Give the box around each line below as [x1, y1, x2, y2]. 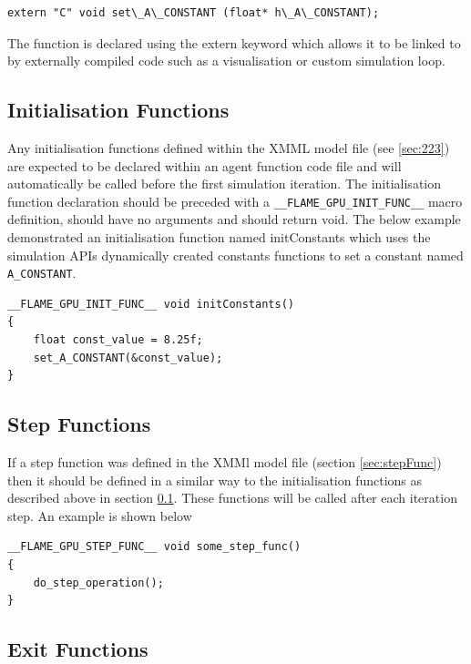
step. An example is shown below [7, 506, 192, 525]
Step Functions [7, 410, 151, 438]
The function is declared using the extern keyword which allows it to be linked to [7, 33, 461, 52]
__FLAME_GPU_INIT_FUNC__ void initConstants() [7, 297, 294, 311]
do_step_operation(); [33, 576, 164, 589]
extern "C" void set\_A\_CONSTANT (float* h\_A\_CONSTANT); [7, 6, 380, 19]
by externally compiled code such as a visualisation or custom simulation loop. [7, 51, 445, 70]
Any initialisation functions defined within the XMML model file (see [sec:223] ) [7, 138, 450, 157]
